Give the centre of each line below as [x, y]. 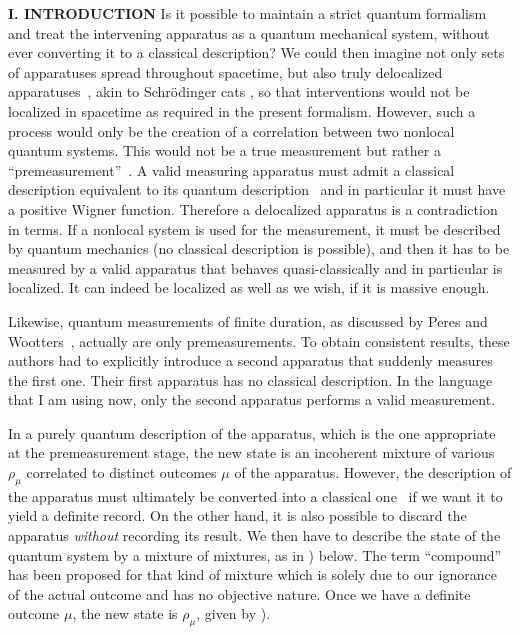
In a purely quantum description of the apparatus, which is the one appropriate [252, 432]
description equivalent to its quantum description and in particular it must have [257, 189]
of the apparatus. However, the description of [373, 472]
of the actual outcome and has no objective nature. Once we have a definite [239, 593]
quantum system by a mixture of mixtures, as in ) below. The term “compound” [255, 554]
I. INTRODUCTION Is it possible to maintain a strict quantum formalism [247, 13]
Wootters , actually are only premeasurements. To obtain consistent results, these [259, 340]
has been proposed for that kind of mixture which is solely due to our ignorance [252, 574]
